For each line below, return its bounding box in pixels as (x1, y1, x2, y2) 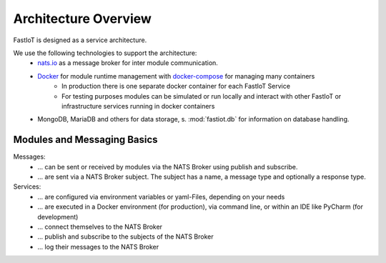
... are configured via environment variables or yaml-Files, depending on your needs (37, 192, 285, 201)
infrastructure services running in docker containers (61, 101, 215, 110)
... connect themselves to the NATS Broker (37, 222, 163, 231)
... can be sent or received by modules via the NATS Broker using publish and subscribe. (37, 162, 298, 171)
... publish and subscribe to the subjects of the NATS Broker (37, 232, 214, 241)
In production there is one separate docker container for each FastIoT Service (61, 82, 291, 91)
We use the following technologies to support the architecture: (13, 49, 197, 57)
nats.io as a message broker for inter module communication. (37, 59, 218, 67)
